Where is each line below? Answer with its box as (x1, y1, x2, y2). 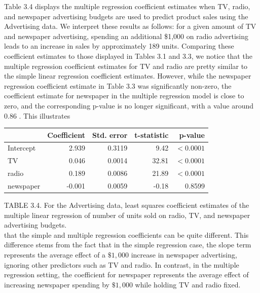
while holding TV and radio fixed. (135, 279, 241, 289)
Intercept (8, 142, 36, 153)
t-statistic (134, 129, 169, 140)
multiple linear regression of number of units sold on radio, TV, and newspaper (4, 209, 250, 220)
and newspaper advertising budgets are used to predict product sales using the (4, 11, 248, 21)
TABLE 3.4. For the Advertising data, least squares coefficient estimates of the (4, 200, 249, 210)
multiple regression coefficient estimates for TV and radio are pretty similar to (4, 60, 248, 71)
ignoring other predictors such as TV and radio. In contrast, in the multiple (4, 259, 239, 270)
